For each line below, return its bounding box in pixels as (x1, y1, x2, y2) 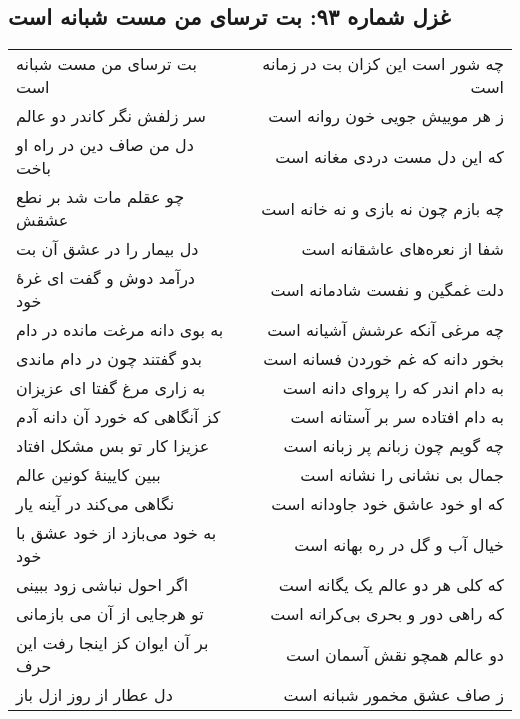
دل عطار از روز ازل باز (16, 683, 173, 707)
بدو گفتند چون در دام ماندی (16, 347, 203, 371)
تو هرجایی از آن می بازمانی (16, 602, 204, 626)
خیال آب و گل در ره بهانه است (294, 532, 504, 556)
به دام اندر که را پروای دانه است (282, 376, 504, 400)
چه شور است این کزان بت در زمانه (262, 52, 504, 76)
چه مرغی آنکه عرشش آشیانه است (267, 318, 504, 342)
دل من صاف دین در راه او (16, 133, 194, 157)
